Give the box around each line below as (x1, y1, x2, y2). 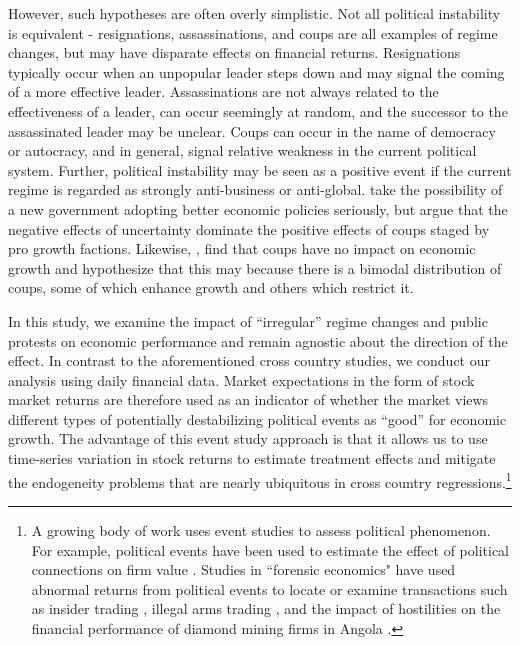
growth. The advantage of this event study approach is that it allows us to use (8, 428, 488, 449)
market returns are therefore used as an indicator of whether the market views (8, 389, 489, 410)
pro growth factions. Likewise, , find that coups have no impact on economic (8, 238, 476, 259)
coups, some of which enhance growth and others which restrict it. (8, 277, 414, 298)
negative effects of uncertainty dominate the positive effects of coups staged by (8, 218, 490, 239)
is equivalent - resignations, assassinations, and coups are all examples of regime (8, 22, 498, 43)
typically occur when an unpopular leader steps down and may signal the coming (8, 61, 505, 82)
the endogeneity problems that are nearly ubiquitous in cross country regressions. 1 (8, 468, 512, 492)
